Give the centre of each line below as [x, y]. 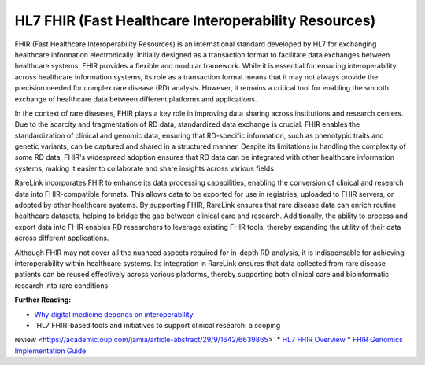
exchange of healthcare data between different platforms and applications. [136, 99]
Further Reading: [43, 300]
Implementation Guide [50, 351]
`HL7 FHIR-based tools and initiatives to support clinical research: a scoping [157, 325]
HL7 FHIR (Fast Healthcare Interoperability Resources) [195, 20]
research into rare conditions [61, 285]
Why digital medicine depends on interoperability [114, 314]
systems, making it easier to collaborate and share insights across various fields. [145, 168]
